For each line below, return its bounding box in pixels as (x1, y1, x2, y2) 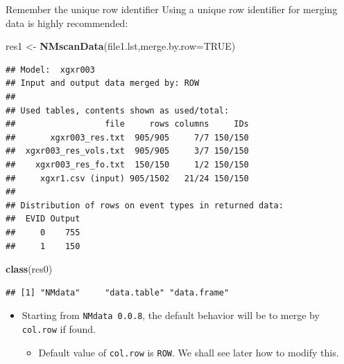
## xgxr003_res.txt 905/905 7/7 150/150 (6, 132, 249, 143)
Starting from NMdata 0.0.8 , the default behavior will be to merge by (21, 308, 320, 322)
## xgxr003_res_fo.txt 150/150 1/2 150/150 (6, 159, 249, 170)
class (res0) (6, 262, 53, 276)
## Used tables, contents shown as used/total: (6, 105, 230, 116)
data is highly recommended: (6, 15, 128, 30)
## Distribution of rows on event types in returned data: (6, 200, 284, 210)
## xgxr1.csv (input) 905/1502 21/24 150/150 (6, 173, 249, 183)
